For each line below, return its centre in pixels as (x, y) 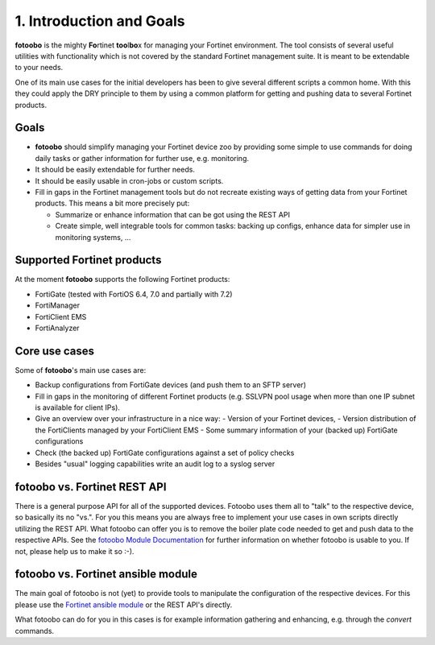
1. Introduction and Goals (100, 21)
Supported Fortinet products (88, 260)
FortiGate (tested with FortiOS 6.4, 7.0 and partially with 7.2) (134, 294)
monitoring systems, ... (93, 237)
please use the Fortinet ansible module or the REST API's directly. (124, 605)
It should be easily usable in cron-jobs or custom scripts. (129, 180)
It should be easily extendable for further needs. (115, 170)
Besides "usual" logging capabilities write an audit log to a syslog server (155, 464)
